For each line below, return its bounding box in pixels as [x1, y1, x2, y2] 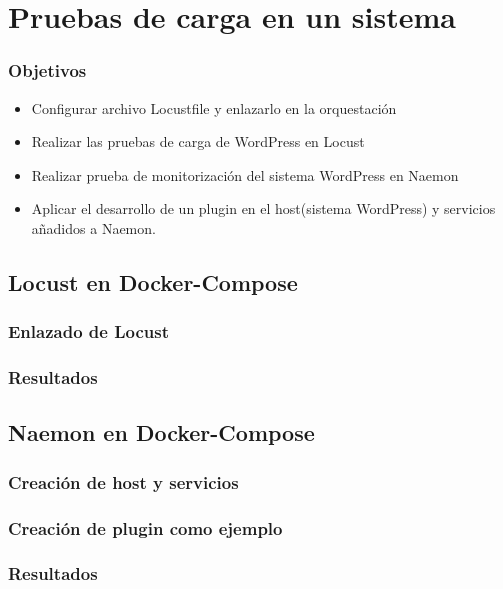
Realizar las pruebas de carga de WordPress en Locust [31, 131, 365, 152]
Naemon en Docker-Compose [8, 417, 315, 448]
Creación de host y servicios [8, 469, 239, 494]
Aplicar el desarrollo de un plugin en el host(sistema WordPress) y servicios [31, 198, 496, 219]
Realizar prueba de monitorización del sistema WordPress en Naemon [31, 164, 459, 185]
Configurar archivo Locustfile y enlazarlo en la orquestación [31, 97, 397, 118]
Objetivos [8, 58, 87, 83]
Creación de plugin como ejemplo [8, 515, 283, 540]
